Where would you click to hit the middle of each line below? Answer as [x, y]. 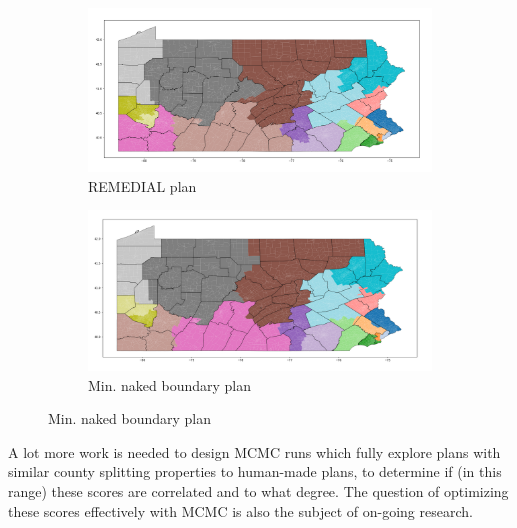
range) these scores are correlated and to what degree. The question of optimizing [258, 491]
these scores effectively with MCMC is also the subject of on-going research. [240, 510]
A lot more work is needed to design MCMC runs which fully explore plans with [254, 451]
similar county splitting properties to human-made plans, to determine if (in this [255, 471]
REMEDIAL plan [142, 185]
